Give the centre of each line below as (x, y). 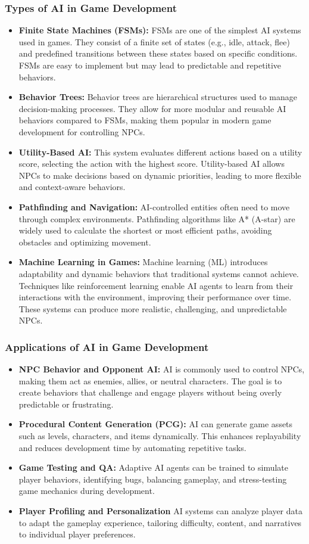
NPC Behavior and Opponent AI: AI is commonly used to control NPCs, (162, 369)
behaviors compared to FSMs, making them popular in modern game (145, 120)
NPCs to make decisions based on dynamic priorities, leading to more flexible (160, 175)
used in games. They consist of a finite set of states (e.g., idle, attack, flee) (154, 41)
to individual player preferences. (77, 534)
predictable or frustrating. (66, 404)
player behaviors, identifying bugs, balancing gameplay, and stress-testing (153, 479)
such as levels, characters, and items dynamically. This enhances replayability (160, 436)
